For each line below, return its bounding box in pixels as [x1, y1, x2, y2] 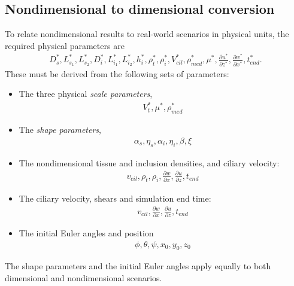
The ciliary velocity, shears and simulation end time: [19, 191, 211, 204]
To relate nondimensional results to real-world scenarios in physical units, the [5, 28, 289, 40]
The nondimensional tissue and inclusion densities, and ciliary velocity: [19, 156, 280, 169]
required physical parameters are [5, 39, 125, 51]
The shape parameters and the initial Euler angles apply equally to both [5, 260, 271, 272]
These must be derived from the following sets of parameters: [5, 67, 229, 80]
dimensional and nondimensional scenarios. [5, 271, 162, 284]
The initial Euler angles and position [19, 226, 154, 239]
